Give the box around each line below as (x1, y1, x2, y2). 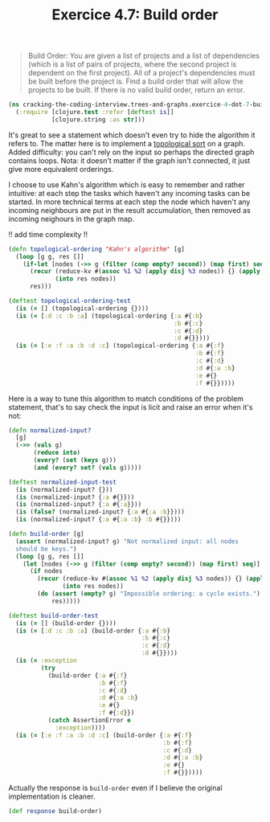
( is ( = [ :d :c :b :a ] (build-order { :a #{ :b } (15, 627, 171, 635)
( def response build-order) (8, 808, 103, 816)
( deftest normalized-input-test (8, 478, 117, 486)
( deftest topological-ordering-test (8, 297, 131, 305)
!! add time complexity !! (8, 229, 88, 239)
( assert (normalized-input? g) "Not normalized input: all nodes (15, 537, 239, 546)
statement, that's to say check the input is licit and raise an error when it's (8, 402, 253, 411)
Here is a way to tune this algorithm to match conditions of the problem (8, 394, 243, 403)
